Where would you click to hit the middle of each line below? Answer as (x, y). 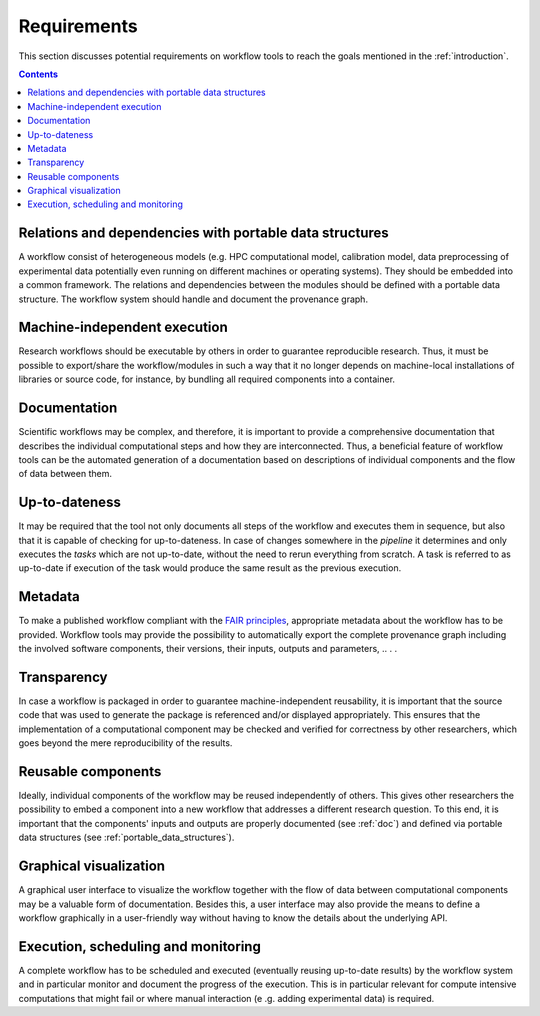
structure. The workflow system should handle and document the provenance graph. (193, 299)
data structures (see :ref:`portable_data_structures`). (126, 837)
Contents (38, 74)
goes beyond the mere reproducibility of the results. (125, 743)
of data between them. (65, 474)
